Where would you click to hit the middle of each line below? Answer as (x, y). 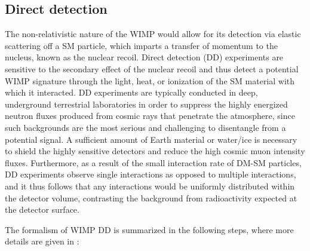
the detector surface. (42, 209)
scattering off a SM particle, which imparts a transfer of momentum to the (141, 45)
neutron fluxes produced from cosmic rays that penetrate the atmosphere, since (150, 116)
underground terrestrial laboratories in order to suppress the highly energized (146, 104)
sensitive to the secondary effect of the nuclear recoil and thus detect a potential (152, 68)
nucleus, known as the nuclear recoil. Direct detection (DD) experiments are (144, 57)
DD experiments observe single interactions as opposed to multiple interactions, (151, 174)
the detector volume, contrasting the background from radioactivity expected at (151, 198)
